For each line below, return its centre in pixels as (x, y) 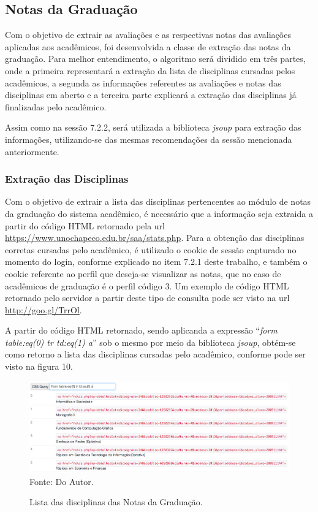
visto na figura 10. (39, 366)
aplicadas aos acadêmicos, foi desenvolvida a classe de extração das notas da (148, 46)
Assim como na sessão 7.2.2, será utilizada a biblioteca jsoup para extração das (153, 127)
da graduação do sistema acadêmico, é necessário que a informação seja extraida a (159, 213)
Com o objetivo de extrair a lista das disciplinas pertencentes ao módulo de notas (158, 201)
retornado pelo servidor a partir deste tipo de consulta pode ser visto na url (147, 298)
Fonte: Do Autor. (62, 481)
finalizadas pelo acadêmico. (56, 106)
